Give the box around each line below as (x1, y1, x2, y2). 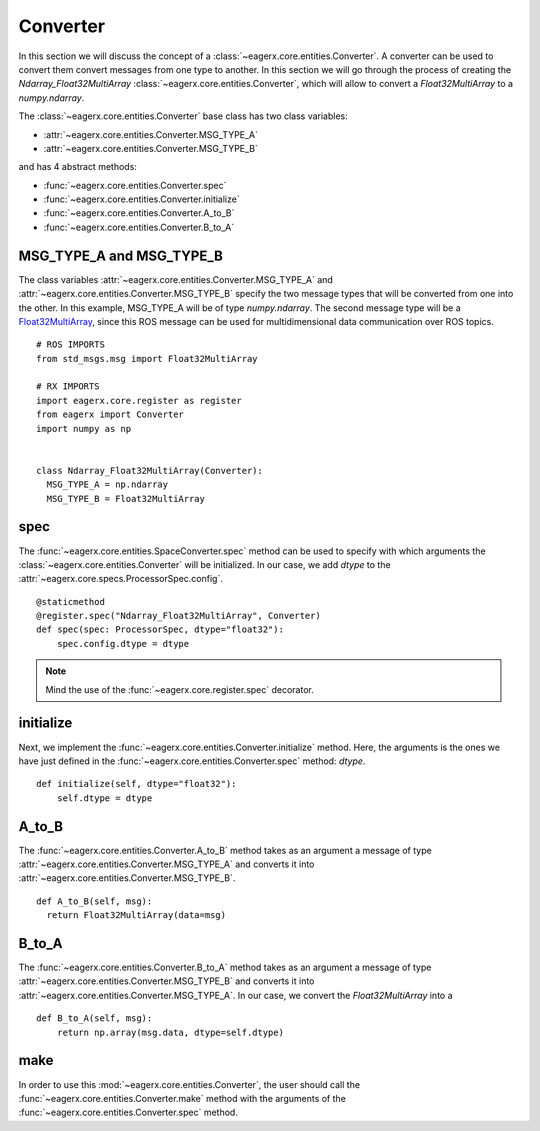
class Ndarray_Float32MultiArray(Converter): (36, 465, 264, 476)
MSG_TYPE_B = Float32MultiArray (46, 493, 205, 504)
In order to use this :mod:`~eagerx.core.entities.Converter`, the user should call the (18, 1078, 360, 1090)
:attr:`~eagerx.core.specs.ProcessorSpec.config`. (18, 573, 224, 585)
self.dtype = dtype (56, 792, 153, 804)
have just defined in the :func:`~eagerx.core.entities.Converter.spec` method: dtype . (18, 755, 366, 767)
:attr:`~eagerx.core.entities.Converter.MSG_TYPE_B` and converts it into (18, 975, 315, 987)
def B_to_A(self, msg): (36, 1013, 153, 1024)
